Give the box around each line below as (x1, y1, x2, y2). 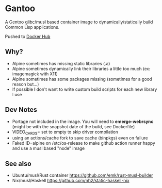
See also (5, 159, 32, 168)
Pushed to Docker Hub (5, 34, 50, 39)
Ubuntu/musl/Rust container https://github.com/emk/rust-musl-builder (12, 172, 153, 178)
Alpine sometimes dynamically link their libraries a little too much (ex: (12, 66, 150, 71)
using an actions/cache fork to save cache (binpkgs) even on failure (12, 135, 148, 141)
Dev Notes (5, 105, 37, 114)
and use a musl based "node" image (12, 145, 85, 151)
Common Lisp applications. (5, 24, 60, 30)
